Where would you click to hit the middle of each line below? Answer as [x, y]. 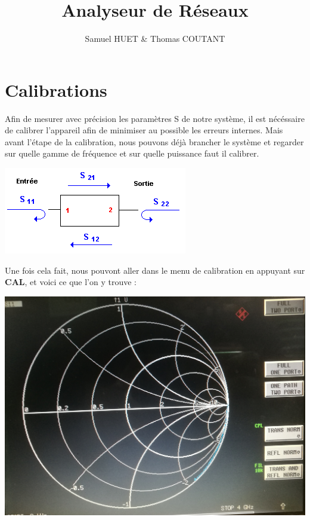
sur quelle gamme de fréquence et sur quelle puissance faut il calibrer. [132, 153]
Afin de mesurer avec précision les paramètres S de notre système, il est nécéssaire [155, 118]
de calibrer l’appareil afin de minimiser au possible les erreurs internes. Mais [144, 130]
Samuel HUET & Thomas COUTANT [155, 39]
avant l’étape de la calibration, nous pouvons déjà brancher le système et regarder [154, 141]
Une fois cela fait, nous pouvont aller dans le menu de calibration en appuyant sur [155, 270]
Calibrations [56, 89]
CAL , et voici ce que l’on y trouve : [71, 282]
